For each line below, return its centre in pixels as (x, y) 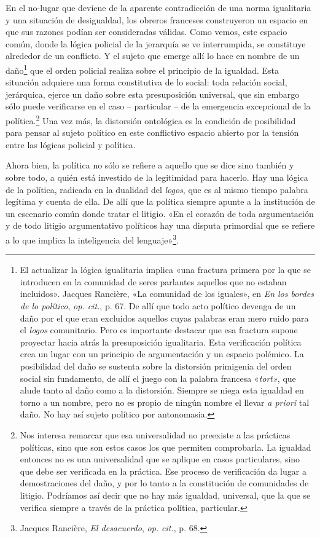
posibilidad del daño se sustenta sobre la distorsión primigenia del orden (156, 366)
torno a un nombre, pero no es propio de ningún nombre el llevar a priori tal (165, 402)
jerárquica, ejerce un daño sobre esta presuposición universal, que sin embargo (153, 94)
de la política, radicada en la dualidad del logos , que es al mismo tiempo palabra (157, 189)
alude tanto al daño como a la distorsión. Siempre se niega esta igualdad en (162, 390)
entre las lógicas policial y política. (71, 144)
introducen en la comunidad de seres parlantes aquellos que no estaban (153, 281)
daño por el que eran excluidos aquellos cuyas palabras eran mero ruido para (164, 318)
